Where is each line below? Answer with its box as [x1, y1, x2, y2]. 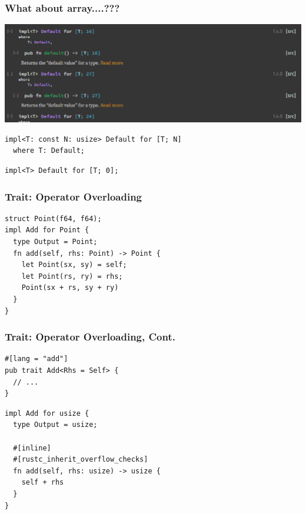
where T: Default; [13, 146, 85, 155]
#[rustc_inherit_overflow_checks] [13, 455, 148, 464]
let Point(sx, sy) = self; [21, 261, 127, 269]
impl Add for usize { [5, 409, 89, 418]
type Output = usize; [13, 420, 98, 429]
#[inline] [13, 443, 51, 452]
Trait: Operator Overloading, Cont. [5, 329, 175, 344]
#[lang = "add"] [5, 355, 68, 363]
